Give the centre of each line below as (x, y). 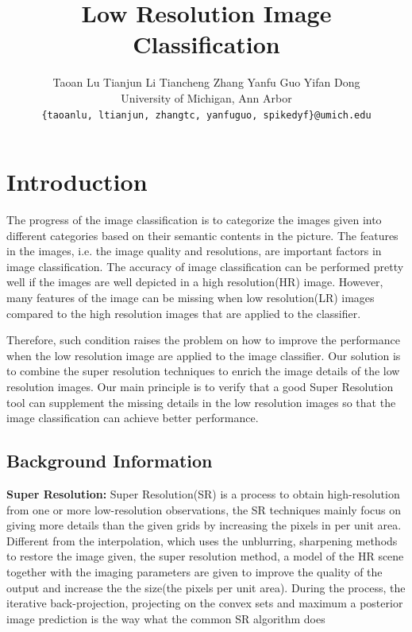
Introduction (77, 182)
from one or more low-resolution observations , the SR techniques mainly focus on (204, 509)
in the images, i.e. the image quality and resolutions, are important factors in (194, 251)
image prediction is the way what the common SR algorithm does (166, 618)
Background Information (110, 461)
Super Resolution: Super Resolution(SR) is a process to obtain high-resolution (203, 494)
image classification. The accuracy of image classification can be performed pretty (205, 266)
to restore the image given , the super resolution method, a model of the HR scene (205, 556)
